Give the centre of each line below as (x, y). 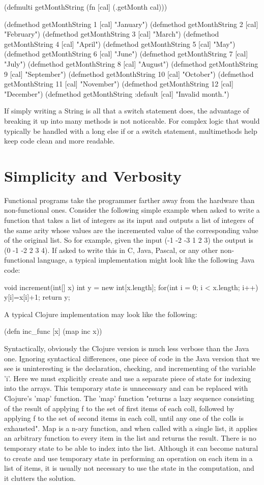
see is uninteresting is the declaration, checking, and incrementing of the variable (130, 368)
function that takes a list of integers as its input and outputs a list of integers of (129, 220)
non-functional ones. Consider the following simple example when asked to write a (132, 210)
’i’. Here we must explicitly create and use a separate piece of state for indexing (128, 378)
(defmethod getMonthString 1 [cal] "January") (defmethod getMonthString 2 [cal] (131, 24)
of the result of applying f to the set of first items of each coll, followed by (119, 408)
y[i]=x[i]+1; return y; (37, 297)
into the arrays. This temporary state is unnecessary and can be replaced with (126, 388)
